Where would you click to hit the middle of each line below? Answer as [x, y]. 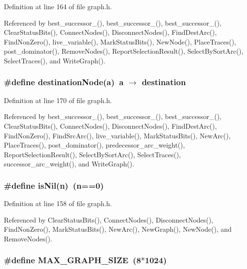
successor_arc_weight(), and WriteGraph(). [69, 164]
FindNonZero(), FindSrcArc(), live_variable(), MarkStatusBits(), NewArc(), [117, 135]
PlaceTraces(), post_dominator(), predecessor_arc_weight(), [94, 145]
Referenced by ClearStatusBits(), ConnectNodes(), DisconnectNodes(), [109, 219]
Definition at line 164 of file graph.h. [58, 6]
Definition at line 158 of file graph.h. [58, 203]
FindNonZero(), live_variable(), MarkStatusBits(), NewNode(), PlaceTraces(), [120, 41]
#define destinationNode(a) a [64, 82]
